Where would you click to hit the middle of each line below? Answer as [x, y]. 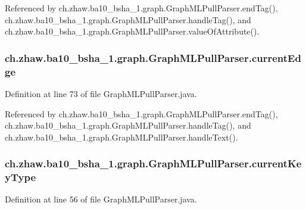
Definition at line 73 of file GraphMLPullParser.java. [101, 93]
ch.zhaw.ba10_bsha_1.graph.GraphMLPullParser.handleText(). [121, 137]
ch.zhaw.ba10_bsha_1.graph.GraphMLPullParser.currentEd [153, 57]
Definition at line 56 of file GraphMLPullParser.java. [101, 199]
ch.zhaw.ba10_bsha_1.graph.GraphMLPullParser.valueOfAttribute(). [132, 31]
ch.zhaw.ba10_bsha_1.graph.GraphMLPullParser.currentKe [153, 163]
